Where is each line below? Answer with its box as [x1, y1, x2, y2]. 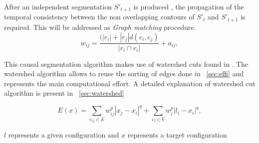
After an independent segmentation [4, 1, 112, 11]
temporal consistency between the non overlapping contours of [4, 11, 195, 22]
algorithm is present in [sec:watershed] [4, 88, 124, 98]
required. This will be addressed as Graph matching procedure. [4, 21, 196, 32]
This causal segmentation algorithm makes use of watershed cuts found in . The [4, 58, 249, 69]
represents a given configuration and [8, 130, 119, 140]
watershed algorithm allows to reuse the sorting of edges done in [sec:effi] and [4, 68, 244, 79]
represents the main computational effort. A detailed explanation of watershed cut [4, 78, 256, 88]
